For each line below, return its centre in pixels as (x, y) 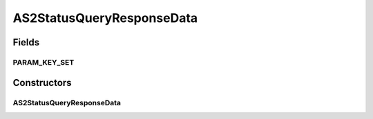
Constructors (42, 83)
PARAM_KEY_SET (44, 62)
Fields (26, 42)
